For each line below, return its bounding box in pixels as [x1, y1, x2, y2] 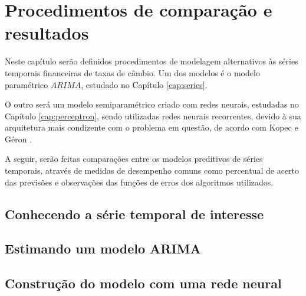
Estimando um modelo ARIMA [5, 239, 201, 258]
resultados [5, 21, 89, 45]
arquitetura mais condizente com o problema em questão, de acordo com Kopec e [5, 121, 298, 134]
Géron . [5, 132, 32, 145]
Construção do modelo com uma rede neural [5, 274, 282, 292]
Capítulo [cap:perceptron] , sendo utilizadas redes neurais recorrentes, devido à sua [5, 109, 301, 122]
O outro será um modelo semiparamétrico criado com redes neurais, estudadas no [5, 98, 299, 110]
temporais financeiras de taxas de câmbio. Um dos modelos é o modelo [5, 66, 260, 79]
